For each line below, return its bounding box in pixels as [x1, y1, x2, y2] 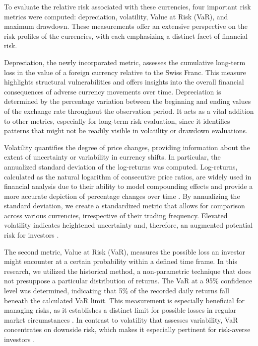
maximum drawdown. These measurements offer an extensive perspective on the [4, 21, 248, 31]
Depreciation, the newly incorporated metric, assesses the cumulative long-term [4, 57, 246, 67]
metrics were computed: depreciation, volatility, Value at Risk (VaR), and [4, 11, 228, 21]
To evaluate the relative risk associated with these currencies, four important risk [4, 1, 251, 11]
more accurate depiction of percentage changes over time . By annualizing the [4, 190, 240, 201]
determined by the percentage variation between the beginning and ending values [4, 96, 251, 106]
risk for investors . [4, 230, 59, 240]
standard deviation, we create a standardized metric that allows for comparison [4, 200, 245, 211]
